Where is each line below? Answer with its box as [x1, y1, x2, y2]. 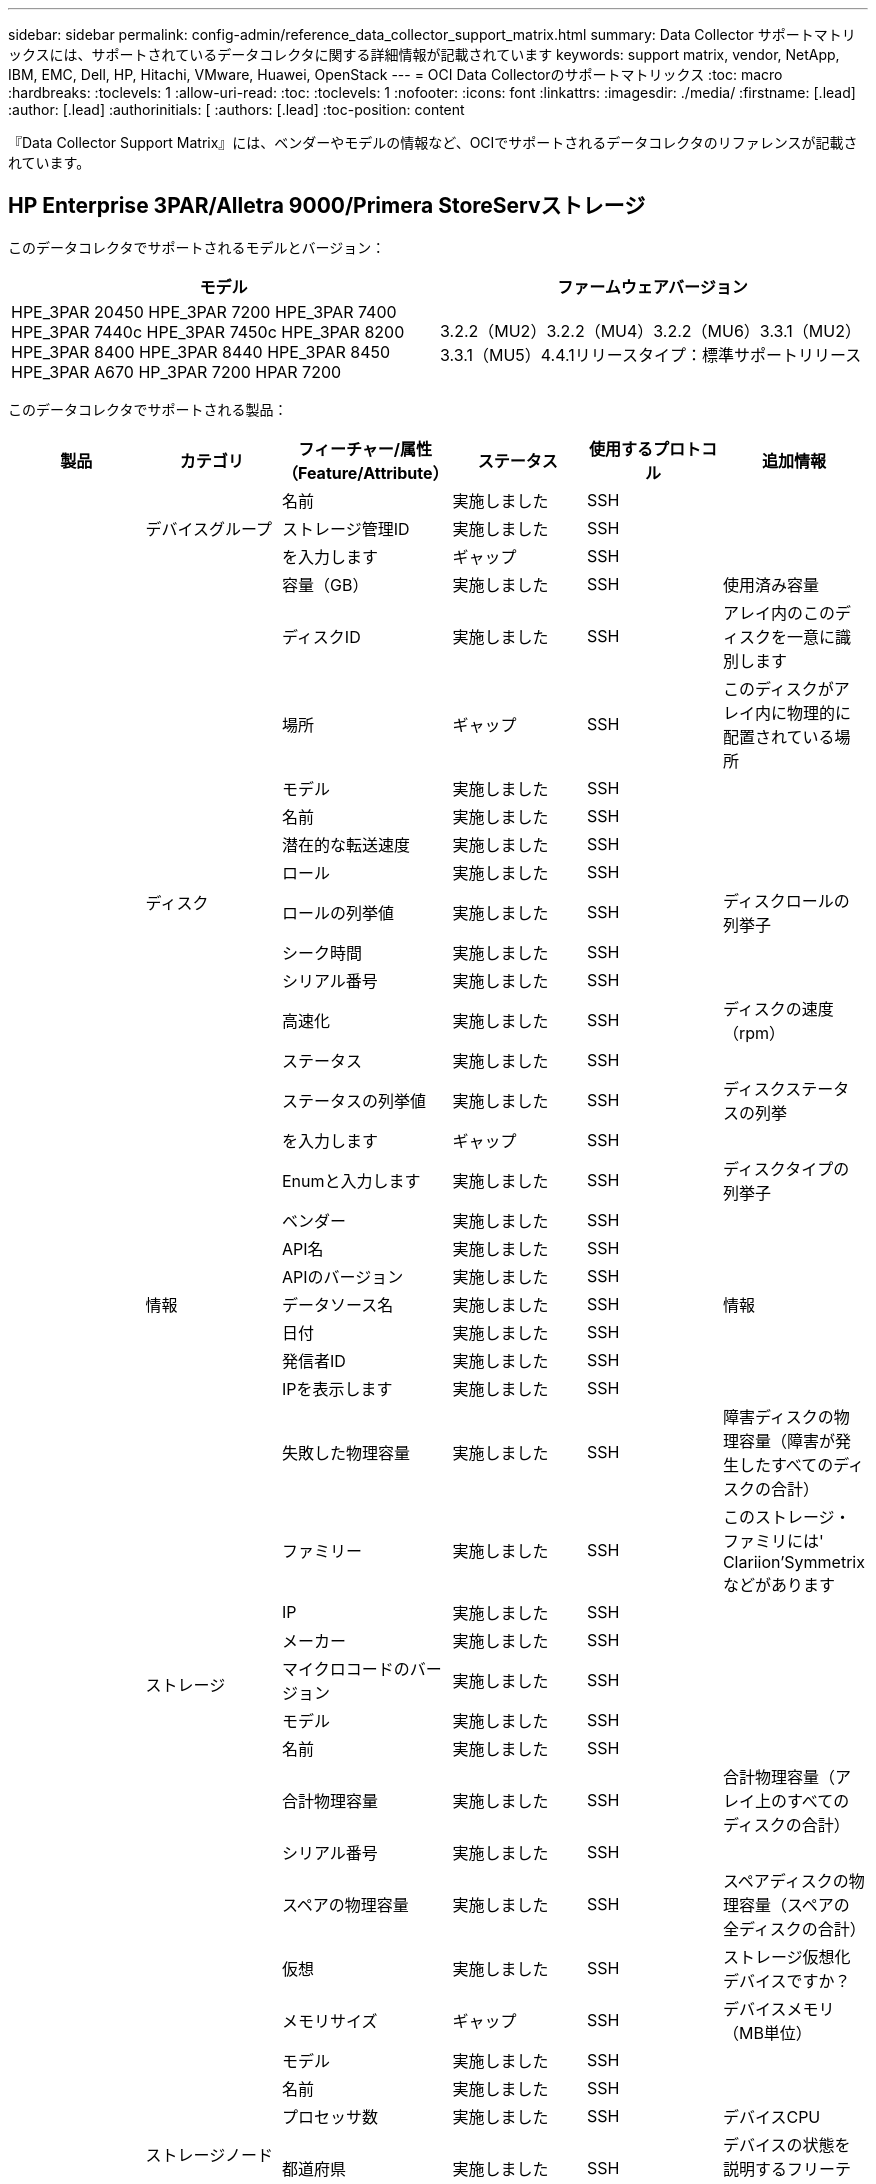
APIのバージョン [281, 1266, 404, 1287]
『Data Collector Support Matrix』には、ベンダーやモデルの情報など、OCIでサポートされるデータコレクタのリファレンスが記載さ [8, 134, 858, 151]
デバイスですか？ [722, 1970, 851, 1991]
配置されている [722, 726, 835, 747]
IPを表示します [281, 1378, 393, 1399]
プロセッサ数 [281, 2106, 378, 2127]
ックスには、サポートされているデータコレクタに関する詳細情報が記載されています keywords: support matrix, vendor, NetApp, [8, 46, 840, 63]
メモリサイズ [281, 2010, 378, 2031]
